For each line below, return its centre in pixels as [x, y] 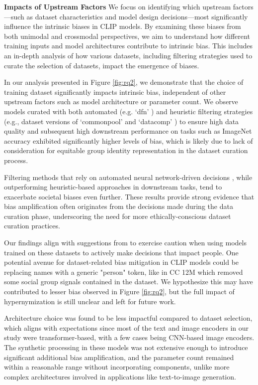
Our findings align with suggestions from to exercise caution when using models [125, 243]
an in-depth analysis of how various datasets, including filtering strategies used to [128, 55]
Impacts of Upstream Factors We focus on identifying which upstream [118, 6]
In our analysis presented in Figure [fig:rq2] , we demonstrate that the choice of [124, 82]
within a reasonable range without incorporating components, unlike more [117, 367]
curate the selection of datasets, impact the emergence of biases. [102, 65]
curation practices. [32, 226]
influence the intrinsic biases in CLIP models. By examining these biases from [123, 26]
